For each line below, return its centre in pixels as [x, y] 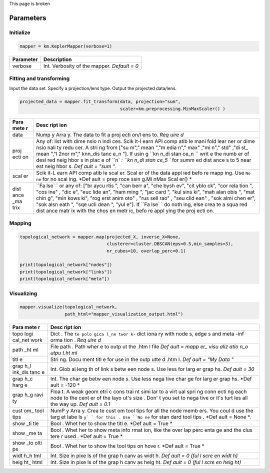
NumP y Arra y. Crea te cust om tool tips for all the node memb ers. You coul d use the [152, 410]
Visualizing [23, 293]
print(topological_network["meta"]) [65, 279]
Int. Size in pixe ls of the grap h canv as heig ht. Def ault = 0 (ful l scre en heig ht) [146, 462]
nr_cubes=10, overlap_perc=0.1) [146, 251]
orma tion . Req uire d [75, 340]
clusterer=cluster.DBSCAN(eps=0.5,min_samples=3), [170, 244]
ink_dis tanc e [28, 372]
